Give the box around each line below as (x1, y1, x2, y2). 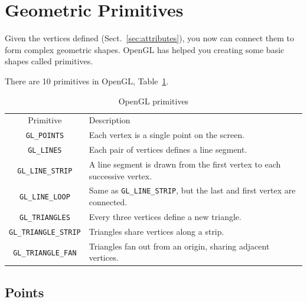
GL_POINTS (25, 132, 64, 140)
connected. (89, 196, 128, 208)
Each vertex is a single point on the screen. (89, 129, 245, 141)
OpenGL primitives (118, 94, 189, 107)
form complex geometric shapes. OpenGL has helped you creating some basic (5, 43, 285, 55)
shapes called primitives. (5, 55, 93, 67)
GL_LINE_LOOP (19, 193, 70, 202)
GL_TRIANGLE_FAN (13, 248, 77, 257)
